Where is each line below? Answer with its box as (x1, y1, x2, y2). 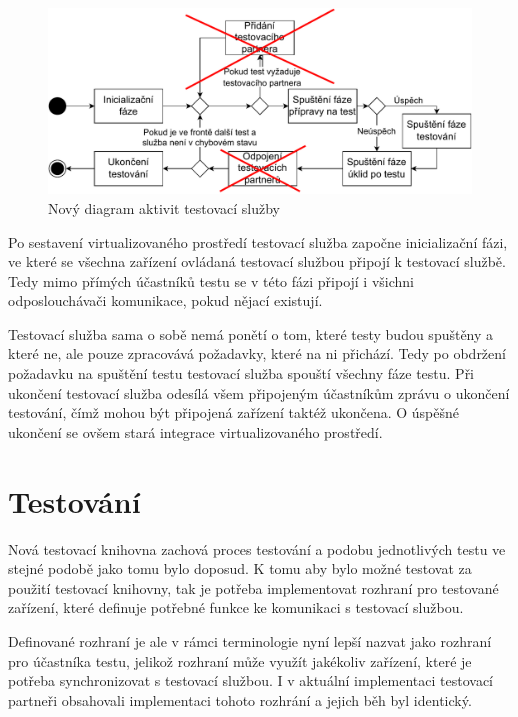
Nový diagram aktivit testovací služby (48, 197, 280, 218)
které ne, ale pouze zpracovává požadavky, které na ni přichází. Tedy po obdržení (8, 343, 506, 364)
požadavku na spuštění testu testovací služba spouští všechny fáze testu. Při (8, 363, 475, 384)
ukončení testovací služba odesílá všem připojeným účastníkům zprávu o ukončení (8, 382, 510, 403)
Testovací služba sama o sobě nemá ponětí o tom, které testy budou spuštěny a (8, 323, 494, 344)
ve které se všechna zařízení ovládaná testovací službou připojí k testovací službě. (8, 251, 506, 272)
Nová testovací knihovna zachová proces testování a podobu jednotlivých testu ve (8, 538, 506, 559)
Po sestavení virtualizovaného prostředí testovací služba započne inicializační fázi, (8, 231, 508, 252)
